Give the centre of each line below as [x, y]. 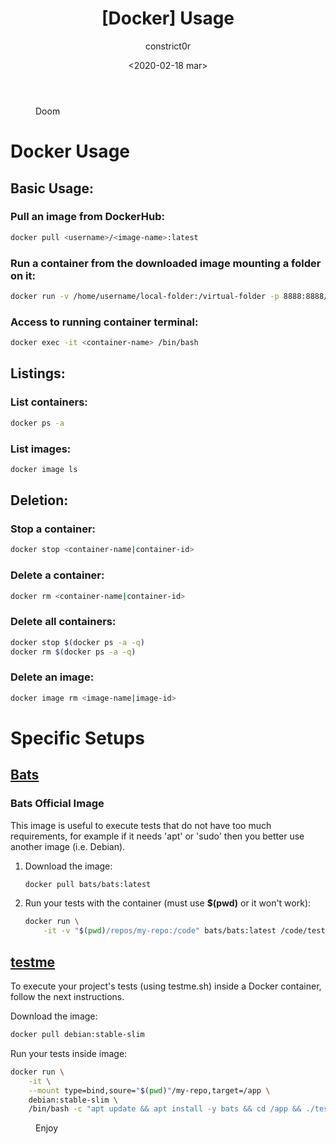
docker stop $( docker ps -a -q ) [77, 642]
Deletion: [39, 500]
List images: [41, 449]
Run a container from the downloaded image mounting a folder [166, 263]
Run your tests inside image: [69, 1053]
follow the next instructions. [67, 997]
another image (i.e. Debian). [68, 846]
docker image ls [44, 469]
